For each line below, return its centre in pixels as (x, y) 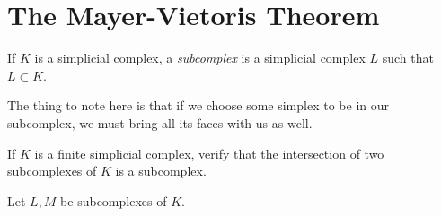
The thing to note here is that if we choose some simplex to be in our (198, 105)
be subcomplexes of (114, 200)
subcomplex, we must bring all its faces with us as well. (160, 122)
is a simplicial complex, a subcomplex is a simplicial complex (200, 58)
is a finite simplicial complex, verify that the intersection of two (209, 153)
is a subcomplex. (161, 171)
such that (408, 58)
